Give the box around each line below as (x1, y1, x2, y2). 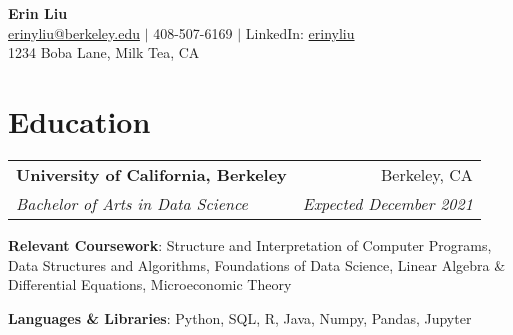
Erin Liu (8, 3, 68, 23)
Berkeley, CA (381, 162, 473, 186)
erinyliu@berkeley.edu (8, 22, 140, 43)
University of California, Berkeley (16, 162, 287, 186)
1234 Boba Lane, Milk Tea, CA (8, 42, 200, 63)
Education (8, 100, 151, 141)
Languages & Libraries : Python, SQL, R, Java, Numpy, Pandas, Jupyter (8, 307, 472, 328)
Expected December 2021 (302, 191, 473, 215)
